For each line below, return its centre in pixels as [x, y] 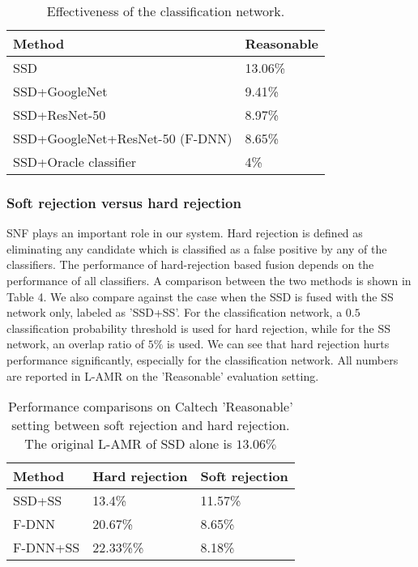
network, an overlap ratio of [76, 344]
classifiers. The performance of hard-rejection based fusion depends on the [190, 264]
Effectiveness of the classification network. [166, 11]
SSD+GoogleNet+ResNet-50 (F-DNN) [123, 138]
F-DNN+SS [47, 548]
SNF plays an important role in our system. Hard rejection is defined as [185, 233]
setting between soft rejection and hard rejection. [151, 425]
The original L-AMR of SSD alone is [128, 444]
